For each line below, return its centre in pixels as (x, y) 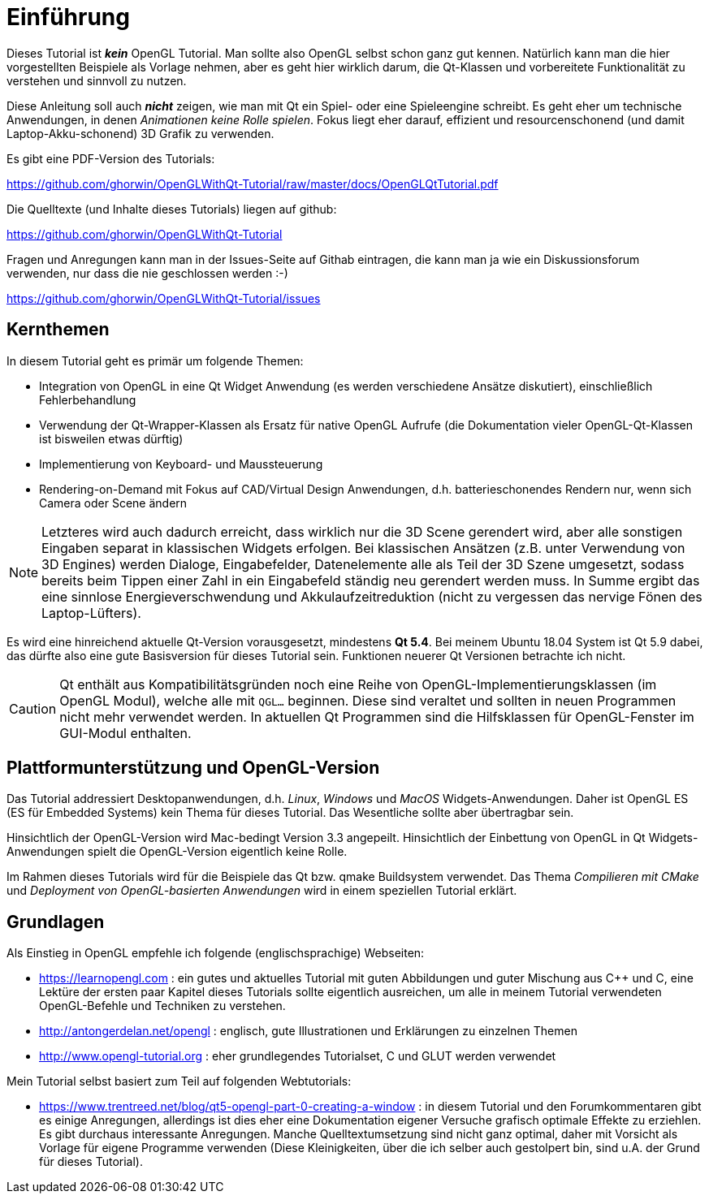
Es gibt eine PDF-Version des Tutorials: (111, 158)
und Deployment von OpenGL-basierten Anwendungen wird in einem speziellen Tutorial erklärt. (262, 891)
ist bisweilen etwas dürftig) (111, 438)
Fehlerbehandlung (88, 399)
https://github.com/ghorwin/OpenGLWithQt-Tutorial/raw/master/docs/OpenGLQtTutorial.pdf (253, 183)
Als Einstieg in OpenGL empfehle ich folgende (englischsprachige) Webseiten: (216, 953)
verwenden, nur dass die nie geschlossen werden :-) (147, 273)
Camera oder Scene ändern (113, 503)
